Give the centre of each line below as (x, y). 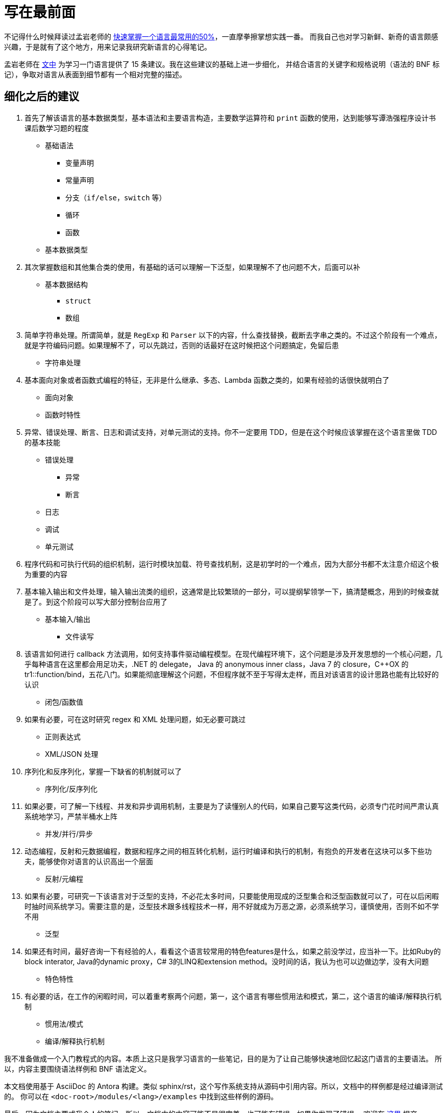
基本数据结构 (66, 284)
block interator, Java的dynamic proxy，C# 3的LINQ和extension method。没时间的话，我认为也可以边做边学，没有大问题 (227, 961)
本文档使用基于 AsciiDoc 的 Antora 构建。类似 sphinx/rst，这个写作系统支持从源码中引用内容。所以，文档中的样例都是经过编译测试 (224, 1086)
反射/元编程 (64, 878)
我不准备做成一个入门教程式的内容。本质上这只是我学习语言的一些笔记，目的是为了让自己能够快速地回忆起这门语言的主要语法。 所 (223, 1058)
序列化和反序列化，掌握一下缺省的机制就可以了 (103, 771)
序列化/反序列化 (71, 789)
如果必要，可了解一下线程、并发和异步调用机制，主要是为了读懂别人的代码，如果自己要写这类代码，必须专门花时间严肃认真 (232, 806)
